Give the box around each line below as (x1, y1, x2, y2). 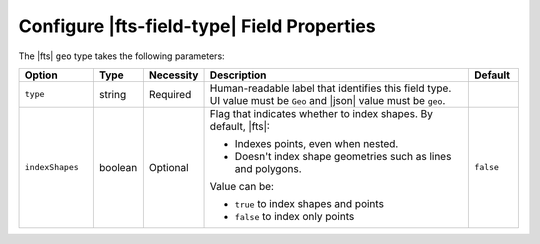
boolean (98, 160, 138, 174)
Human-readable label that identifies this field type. (209, 81, 452, 95)
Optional (148, 160, 189, 174)
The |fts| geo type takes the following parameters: (18, 50, 225, 62)
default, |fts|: (209, 119, 270, 133)
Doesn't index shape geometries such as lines (234, 149, 452, 163)
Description (209, 68, 267, 82)
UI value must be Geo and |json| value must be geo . (209, 93, 446, 107)
